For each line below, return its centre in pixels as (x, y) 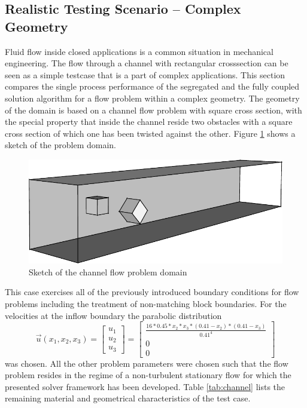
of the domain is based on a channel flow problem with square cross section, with (153, 110)
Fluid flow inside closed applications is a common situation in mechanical (139, 51)
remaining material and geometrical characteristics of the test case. (128, 398)
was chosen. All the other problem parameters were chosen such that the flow (147, 363)
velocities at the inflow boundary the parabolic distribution (113, 315)
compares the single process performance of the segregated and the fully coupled (152, 86)
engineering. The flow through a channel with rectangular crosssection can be (147, 63)
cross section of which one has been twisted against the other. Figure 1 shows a (150, 133)
